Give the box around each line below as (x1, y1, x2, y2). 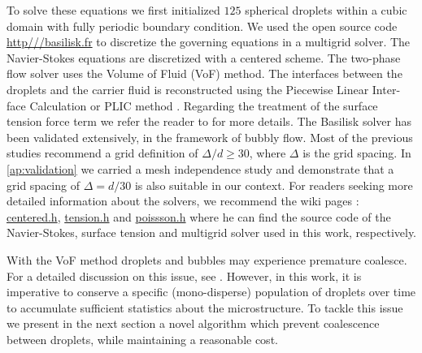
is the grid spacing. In (302, 144, 411, 161)
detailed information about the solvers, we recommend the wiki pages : (7, 192, 359, 209)
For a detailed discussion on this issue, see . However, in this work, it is (7, 267, 362, 284)
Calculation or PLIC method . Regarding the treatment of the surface (29, 97, 378, 114)
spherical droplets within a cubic (245, 2, 407, 18)
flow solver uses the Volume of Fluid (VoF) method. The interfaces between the (7, 65, 402, 82)
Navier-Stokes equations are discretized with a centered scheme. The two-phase (7, 49, 401, 66)
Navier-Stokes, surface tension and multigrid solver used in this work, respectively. (7, 224, 416, 241)
